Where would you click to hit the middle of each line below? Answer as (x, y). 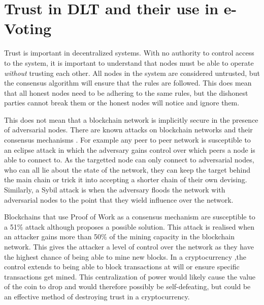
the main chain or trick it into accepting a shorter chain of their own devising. (126, 179)
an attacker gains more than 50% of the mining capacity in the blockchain (119, 237)
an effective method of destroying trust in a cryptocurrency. (97, 296)
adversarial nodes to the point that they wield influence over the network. (119, 199)
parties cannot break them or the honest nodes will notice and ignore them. (122, 103)
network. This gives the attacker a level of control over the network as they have (129, 246)
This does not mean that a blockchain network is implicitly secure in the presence (131, 119)
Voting (28, 28)
